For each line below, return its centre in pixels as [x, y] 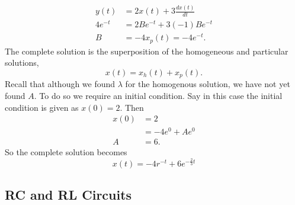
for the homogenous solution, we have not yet [208, 84]
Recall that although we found [60, 84]
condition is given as [42, 107]
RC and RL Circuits [68, 195]
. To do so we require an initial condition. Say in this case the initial [158, 96]
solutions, [22, 63]
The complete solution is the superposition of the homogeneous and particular [147, 51]
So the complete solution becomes [66, 152]
